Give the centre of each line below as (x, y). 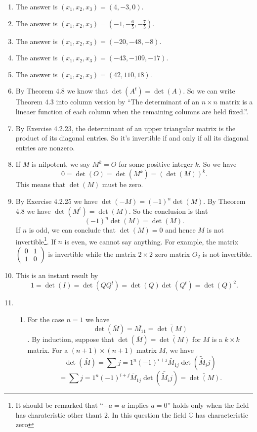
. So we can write (209, 91)
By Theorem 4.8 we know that (62, 91)
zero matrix (172, 254)
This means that (41, 184)
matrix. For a (48, 350)
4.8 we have (33, 211)
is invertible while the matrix (92, 254)
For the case (46, 319)
